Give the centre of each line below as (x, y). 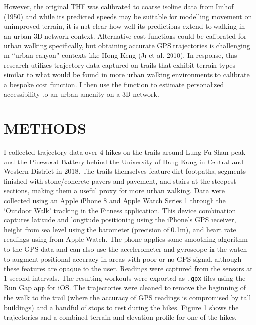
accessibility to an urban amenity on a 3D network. (82, 94)
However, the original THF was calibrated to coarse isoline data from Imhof (119, 6)
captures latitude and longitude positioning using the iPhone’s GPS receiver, (120, 220)
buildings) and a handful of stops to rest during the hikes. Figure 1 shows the (121, 307)
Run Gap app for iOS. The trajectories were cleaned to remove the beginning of (125, 288)
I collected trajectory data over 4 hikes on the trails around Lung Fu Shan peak (125, 152)
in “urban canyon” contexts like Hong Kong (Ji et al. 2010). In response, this (121, 55)
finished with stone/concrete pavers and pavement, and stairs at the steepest (120, 181)
